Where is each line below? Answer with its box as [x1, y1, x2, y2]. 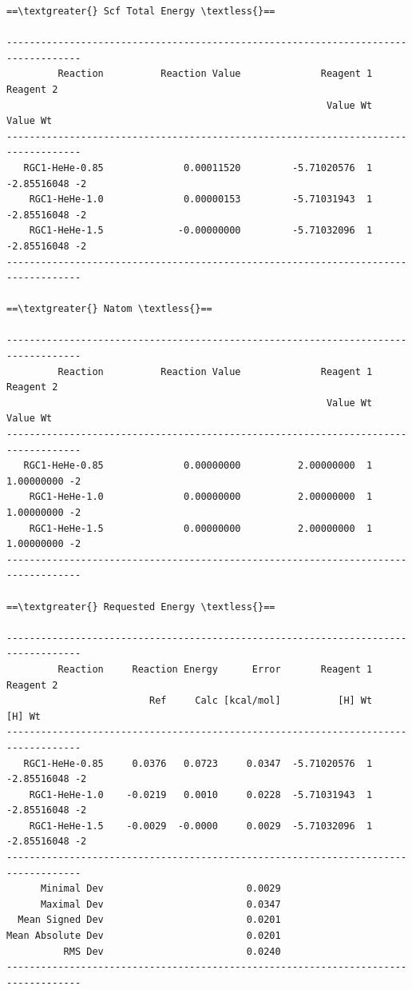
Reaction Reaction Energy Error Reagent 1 [57, 663, 373, 675]
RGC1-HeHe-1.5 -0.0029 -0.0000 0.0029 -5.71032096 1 [29, 820, 373, 832]
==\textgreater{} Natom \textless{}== [6, 303, 212, 315]
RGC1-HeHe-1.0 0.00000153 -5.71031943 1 [29, 194, 373, 206]
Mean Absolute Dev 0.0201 [6, 930, 281, 942]
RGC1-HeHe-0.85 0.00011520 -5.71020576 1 [23, 162, 373, 174]
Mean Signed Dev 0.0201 [18, 914, 281, 926]
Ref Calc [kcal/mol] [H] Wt [149, 695, 373, 707]
